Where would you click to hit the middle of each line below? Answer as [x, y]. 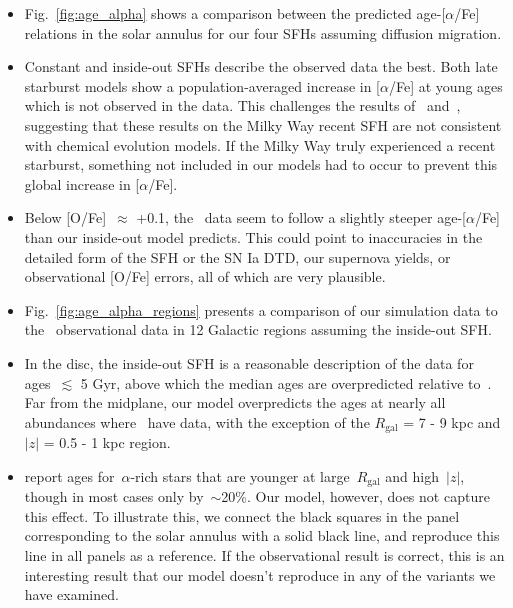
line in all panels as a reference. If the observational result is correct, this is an [264, 554]
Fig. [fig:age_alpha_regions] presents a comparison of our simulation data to [261, 309]
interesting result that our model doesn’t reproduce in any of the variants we [260, 574]
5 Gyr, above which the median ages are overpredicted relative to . [286, 382]
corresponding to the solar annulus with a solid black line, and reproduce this [262, 535]
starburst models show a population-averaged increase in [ [202, 85]
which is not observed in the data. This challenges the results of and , [242, 105]
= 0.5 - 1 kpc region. [107, 442]
